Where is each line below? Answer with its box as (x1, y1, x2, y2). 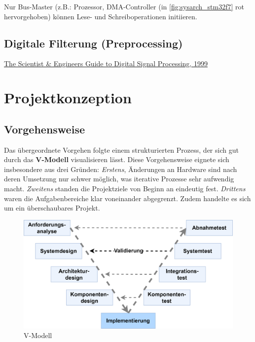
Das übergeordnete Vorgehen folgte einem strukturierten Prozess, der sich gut (4, 144, 239, 155)
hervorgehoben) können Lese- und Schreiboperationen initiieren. (4, 11, 197, 21)
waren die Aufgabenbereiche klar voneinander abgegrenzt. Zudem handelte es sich (4, 193, 251, 203)
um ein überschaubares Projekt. (4, 203, 100, 213)
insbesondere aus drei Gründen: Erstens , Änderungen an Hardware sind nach (4, 164, 237, 174)
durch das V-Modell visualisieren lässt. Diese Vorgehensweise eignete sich (4, 154, 229, 165)
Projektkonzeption (4, 87, 132, 108)
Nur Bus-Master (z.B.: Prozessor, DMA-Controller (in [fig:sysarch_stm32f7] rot (4, 1, 244, 11)
